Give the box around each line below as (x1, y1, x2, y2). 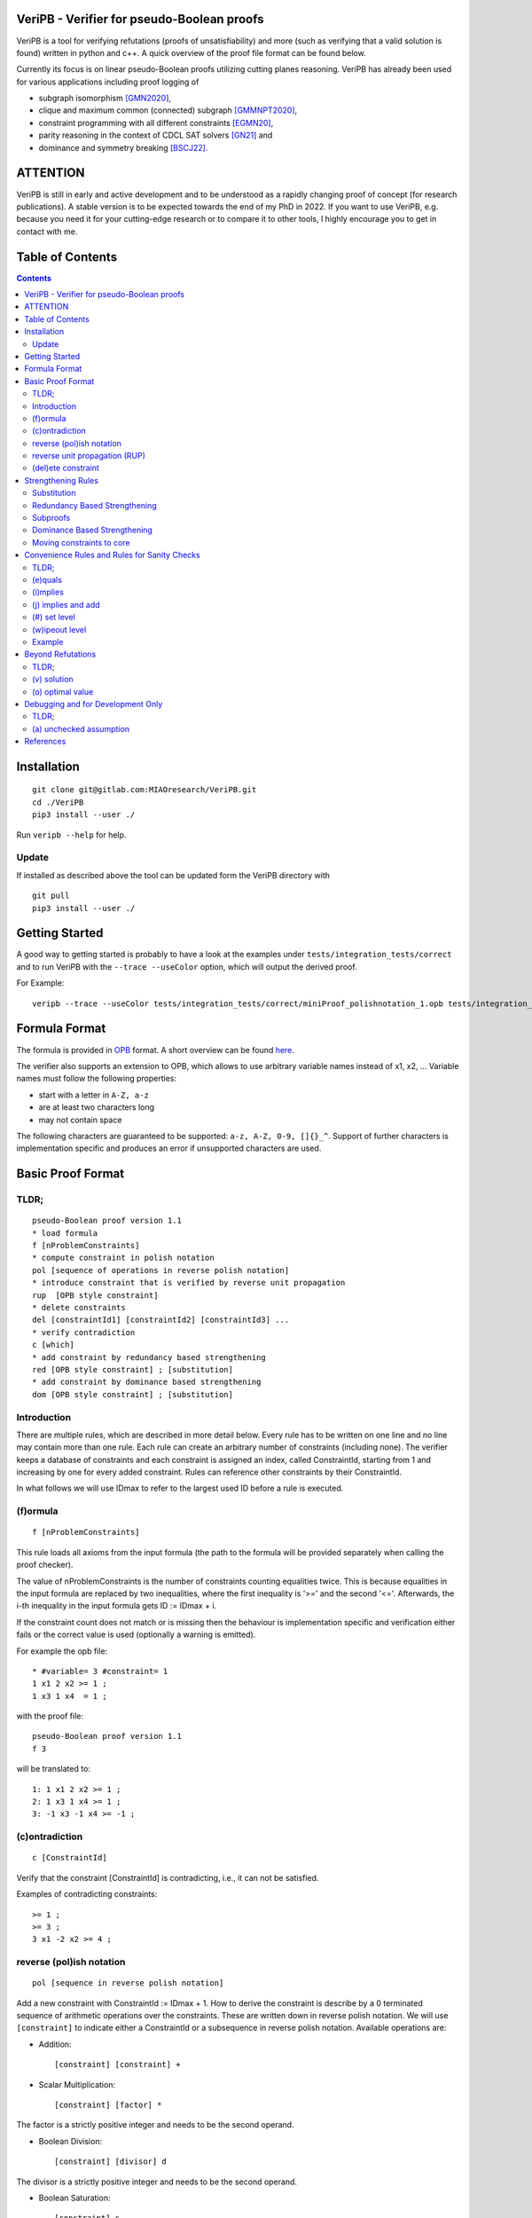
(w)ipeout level (32, 624, 87, 634)
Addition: (38, 2039, 72, 2049)
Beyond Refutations (24, 649, 97, 660)
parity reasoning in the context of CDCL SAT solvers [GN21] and (38, 130, 273, 141)
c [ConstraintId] (32, 1852, 107, 1863)
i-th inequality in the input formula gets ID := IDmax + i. (16, 1601, 217, 1611)
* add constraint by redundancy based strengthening (32, 1352, 266, 1362)
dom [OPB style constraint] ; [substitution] (32, 1389, 234, 1399)
